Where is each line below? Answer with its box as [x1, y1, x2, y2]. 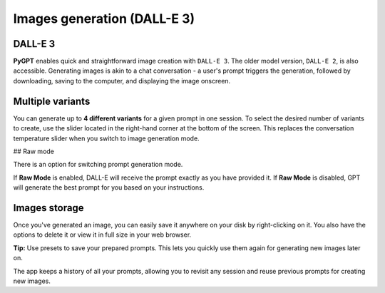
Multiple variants [13, 95, 91, 107]
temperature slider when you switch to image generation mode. [13, 134, 200, 143]
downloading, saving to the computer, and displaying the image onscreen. [13, 76, 231, 85]
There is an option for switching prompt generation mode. [13, 160, 183, 169]
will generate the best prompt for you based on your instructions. [13, 183, 205, 192]
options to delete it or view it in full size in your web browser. [13, 230, 192, 239]
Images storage [13, 202, 85, 214]
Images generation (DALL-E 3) [13, 11, 195, 26]
